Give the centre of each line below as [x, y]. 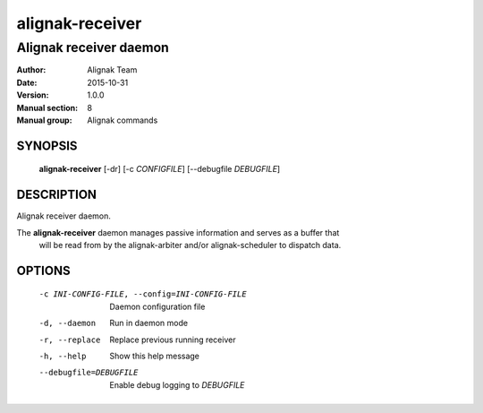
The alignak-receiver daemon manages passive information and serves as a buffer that [178, 232]
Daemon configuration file [157, 306]
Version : [33, 95]
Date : [27, 82]
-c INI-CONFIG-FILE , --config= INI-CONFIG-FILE [143, 294]
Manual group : [44, 120]
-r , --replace [70, 340]
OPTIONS [43, 270]
